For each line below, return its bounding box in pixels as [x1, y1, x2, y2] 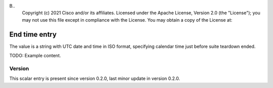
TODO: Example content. [9, 53, 61, 59]
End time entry [9, 30, 57, 39]
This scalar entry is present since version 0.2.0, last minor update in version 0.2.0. [9, 75, 180, 81]
